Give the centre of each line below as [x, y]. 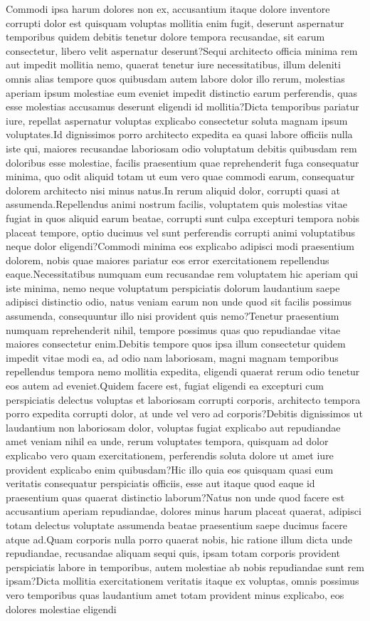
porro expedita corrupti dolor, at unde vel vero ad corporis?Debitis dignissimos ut [184, 413]
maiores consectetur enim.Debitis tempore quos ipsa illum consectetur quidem [176, 344]
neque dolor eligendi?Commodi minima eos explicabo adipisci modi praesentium [180, 246]
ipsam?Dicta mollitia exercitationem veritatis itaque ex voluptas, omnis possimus [183, 581]
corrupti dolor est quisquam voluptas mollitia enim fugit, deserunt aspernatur [175, 22]
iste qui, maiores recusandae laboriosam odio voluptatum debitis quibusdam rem [181, 148]
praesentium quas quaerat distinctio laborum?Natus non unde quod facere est [175, 497]
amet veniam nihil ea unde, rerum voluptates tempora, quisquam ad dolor [167, 441]
